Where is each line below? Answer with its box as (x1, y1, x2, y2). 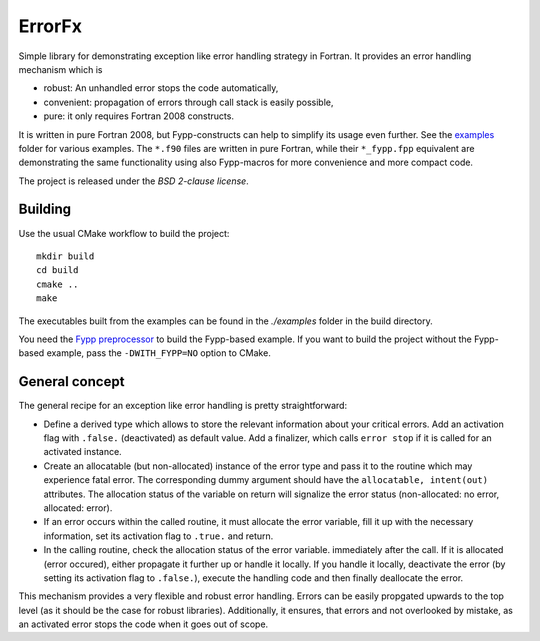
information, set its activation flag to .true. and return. (43, 530, 274, 542)
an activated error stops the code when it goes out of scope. (18, 618, 269, 630)
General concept (18, 373, 125, 390)
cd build (36, 265, 79, 276)
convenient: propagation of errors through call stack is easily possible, (43, 96, 334, 108)
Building (18, 201, 72, 218)
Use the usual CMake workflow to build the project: (18, 227, 230, 239)
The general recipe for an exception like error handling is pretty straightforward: (18, 400, 348, 412)
